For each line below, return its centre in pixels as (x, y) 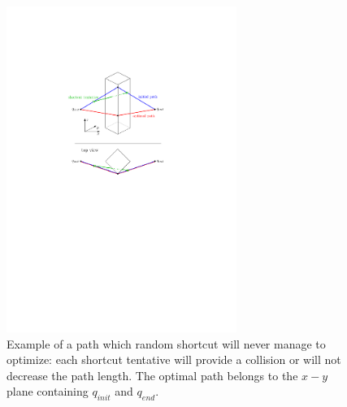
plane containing (48, 391)
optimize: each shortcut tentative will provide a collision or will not (174, 359)
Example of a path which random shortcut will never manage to (166, 343)
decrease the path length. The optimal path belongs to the (152, 375)
